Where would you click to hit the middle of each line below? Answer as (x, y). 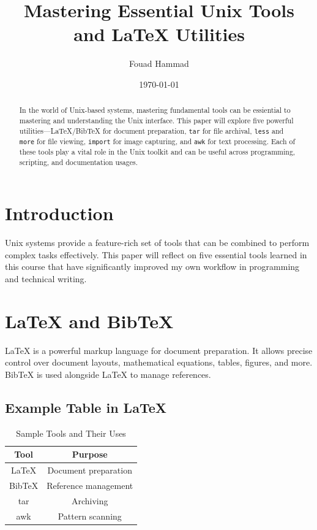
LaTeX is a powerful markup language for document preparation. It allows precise (159, 350)
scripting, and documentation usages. (78, 162)
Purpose (90, 454)
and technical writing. (46, 278)
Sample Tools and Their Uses (71, 433)
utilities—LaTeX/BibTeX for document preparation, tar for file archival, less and (151, 130)
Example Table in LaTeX (86, 407)
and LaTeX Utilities (159, 34)
